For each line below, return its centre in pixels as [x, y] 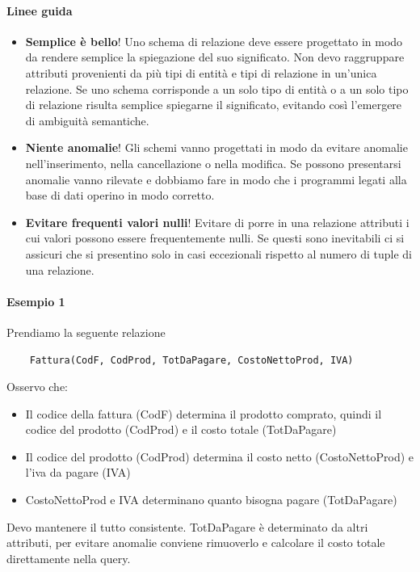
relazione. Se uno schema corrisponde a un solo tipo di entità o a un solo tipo [217, 88]
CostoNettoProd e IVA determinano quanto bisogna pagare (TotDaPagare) [211, 500]
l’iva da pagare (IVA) [78, 472]
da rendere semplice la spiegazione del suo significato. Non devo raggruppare [215, 57]
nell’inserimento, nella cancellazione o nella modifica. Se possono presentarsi [213, 163]
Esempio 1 [36, 301]
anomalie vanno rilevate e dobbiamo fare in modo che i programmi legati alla [216, 179]
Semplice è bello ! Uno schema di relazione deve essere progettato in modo [214, 41]
